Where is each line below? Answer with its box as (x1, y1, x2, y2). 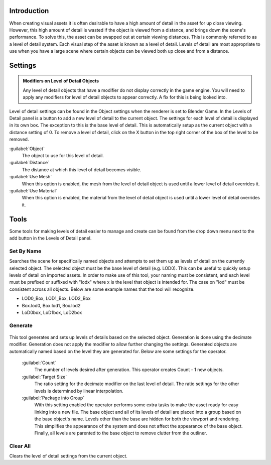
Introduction (9, 7, 49, 15)
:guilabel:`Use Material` (9, 187, 57, 193)
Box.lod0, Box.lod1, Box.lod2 (22, 302, 81, 308)
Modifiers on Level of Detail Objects (23, 78, 99, 84)
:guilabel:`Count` (22, 360, 56, 366)
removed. (9, 136, 29, 143)
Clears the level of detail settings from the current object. (9, 453, 128, 459)
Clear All (9, 442, 31, 449)
